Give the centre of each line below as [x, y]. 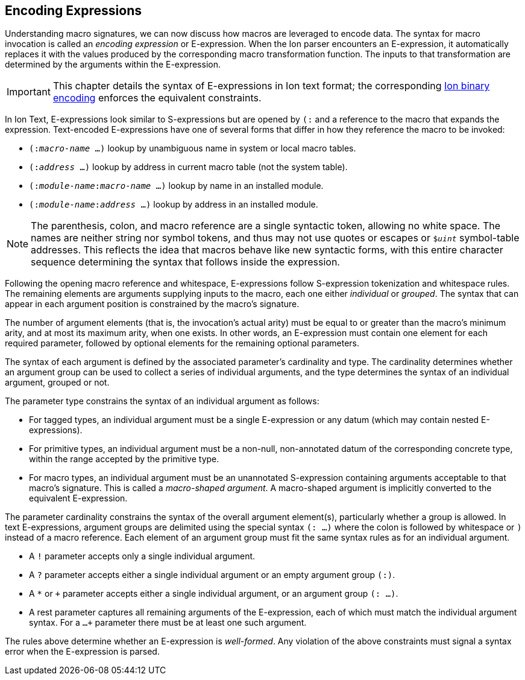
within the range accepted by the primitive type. [124, 459]
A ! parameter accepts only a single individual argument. [142, 556]
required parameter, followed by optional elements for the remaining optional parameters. [182, 343]
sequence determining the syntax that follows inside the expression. [185, 262]
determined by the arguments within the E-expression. [113, 65]
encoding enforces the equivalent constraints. [157, 98]
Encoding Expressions [73, 11]
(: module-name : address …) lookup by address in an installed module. [174, 205]
